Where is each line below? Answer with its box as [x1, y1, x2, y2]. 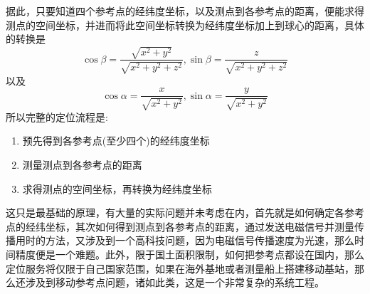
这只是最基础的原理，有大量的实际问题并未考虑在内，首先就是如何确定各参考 [6, 205, 364, 220]
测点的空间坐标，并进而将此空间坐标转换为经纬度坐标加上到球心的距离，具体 [6, 17, 364, 32]
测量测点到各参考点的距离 [22, 157, 142, 172]
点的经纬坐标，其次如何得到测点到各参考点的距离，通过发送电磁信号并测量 [6, 219, 354, 233]
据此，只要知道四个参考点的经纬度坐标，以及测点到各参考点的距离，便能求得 [6, 4, 364, 18]
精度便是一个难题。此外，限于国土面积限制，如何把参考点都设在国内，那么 [15, 246, 364, 261]
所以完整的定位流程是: [6, 109, 108, 124]
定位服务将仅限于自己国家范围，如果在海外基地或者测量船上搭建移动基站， [6, 261, 354, 275]
